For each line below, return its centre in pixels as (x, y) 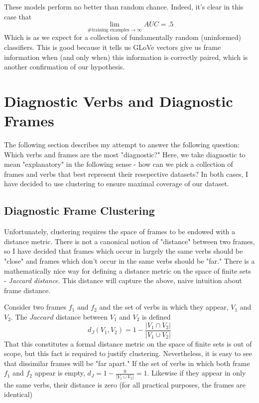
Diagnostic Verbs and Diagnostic (119, 101)
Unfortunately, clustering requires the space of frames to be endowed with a (120, 231)
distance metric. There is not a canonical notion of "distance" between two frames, (129, 241)
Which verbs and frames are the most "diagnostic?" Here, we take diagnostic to (125, 154)
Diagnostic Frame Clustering (79, 210)
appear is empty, (60, 373)
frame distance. (27, 290)
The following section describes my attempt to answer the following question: (122, 145)
